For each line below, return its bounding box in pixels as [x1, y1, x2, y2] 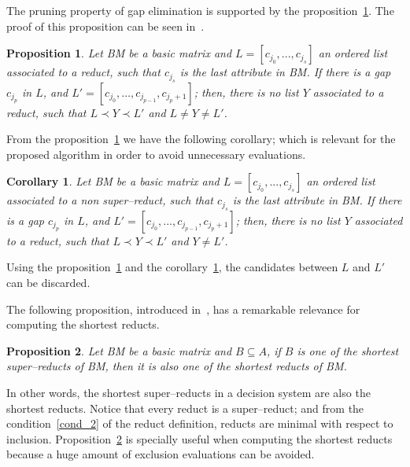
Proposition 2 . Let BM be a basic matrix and [6, 342, 232, 359]
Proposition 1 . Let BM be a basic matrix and [6, 45, 232, 61]
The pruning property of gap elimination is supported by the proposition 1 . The [6, 2, 394, 18]
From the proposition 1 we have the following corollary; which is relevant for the [6, 131, 396, 147]
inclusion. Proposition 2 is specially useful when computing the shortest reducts [6, 430, 393, 447]
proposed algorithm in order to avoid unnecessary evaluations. [6, 145, 306, 162]
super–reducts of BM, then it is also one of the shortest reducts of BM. [6, 358, 347, 374]
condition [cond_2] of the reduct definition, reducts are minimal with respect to [6, 415, 393, 432]
